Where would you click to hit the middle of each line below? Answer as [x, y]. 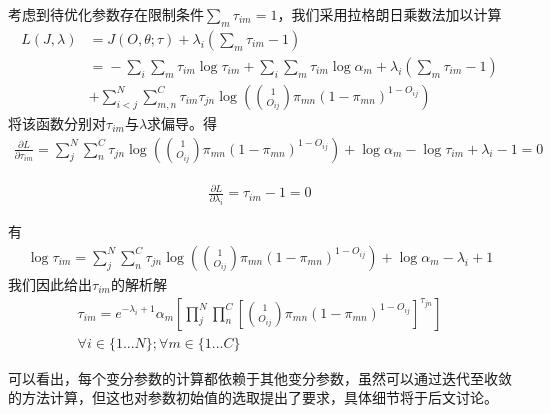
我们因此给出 [50, 283]
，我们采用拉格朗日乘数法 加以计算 [389, 14]
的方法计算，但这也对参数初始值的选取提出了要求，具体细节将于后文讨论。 [253, 397]
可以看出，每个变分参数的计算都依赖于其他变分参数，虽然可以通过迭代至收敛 [260, 377]
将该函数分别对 [57, 122]
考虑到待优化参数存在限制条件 [106, 14]
